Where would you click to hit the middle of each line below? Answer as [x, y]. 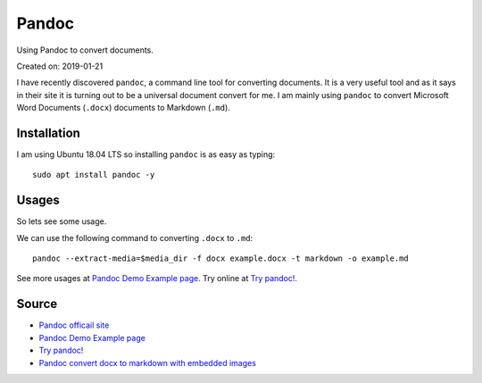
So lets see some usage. [62, 221]
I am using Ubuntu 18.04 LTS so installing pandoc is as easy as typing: [146, 154]
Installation [48, 133]
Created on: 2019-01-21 [60, 66]
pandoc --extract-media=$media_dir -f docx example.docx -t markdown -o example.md [221, 258]
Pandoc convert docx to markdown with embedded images [147, 362]
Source [37, 304]
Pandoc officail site [74, 325]
